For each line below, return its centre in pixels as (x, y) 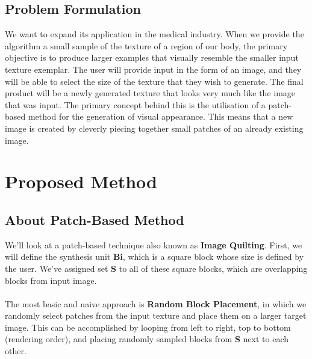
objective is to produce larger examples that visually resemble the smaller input (152, 57)
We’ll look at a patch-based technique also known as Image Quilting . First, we (154, 244)
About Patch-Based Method (95, 219)
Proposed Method (81, 181)
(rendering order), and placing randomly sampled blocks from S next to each (147, 339)
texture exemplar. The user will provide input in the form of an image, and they (153, 69)
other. (16, 351)
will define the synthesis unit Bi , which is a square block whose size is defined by (154, 256)
